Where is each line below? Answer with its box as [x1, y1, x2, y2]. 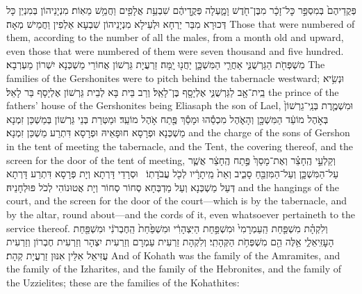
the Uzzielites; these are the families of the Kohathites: [6, 275, 240, 289]
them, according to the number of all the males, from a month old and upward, [6, 30, 344, 44]
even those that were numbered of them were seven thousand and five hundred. [6, 43, 344, 58]
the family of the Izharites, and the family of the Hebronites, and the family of [6, 261, 342, 276]
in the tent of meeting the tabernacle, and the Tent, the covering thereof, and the [6, 138, 354, 153]
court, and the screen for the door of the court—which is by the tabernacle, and [6, 193, 347, 208]
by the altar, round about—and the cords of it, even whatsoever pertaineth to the [6, 206, 356, 221]
